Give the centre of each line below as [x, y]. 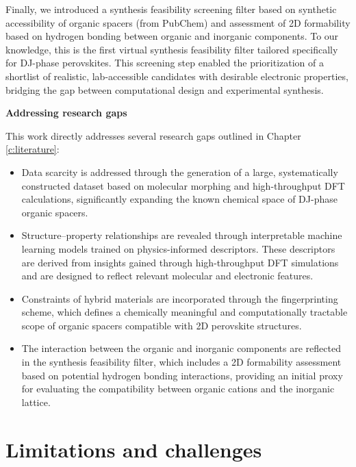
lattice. [36, 402]
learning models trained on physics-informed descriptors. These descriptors [178, 248]
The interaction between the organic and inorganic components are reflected [181, 348]
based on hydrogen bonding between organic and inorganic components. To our [172, 36]
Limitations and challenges [134, 449]
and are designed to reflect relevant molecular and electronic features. [167, 276]
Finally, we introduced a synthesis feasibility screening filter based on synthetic [171, 9]
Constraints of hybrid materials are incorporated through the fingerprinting [180, 298]
